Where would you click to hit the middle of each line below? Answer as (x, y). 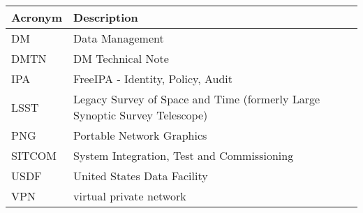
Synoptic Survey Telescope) (141, 115)
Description (106, 17)
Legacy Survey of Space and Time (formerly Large (197, 99)
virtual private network (130, 196)
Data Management (119, 38)
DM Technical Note (121, 58)
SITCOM (34, 155)
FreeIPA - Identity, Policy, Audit (153, 79)
